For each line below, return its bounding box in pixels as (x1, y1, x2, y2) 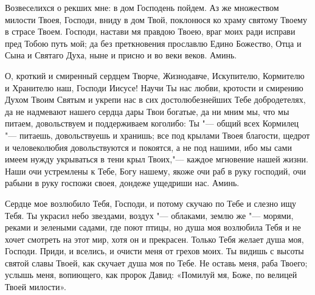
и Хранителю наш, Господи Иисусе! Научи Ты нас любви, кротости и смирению (5, 81, 303, 94)
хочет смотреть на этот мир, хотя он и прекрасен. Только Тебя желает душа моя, (5, 232, 304, 245)
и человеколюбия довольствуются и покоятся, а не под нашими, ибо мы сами (5, 141, 292, 153)
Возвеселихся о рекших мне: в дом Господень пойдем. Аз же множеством (5, 1, 279, 13)
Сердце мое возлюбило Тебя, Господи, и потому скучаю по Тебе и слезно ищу (5, 196, 297, 209)
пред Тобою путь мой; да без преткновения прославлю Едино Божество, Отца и (5, 36, 302, 49)
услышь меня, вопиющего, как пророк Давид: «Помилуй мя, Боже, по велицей (5, 268, 297, 281)
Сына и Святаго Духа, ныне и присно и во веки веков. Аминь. (5, 49, 237, 61)
